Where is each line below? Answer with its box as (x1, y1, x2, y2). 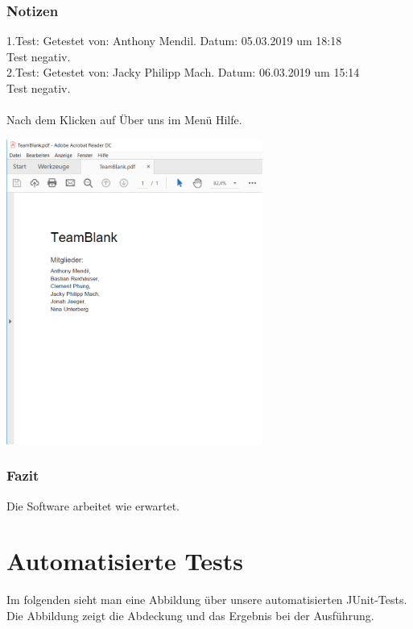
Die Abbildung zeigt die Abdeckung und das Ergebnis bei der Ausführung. (6, 606, 374, 623)
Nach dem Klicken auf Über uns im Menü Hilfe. (6, 111, 242, 128)
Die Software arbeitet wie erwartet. (6, 497, 180, 514)
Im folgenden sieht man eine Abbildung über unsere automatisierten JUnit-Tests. (6, 591, 407, 608)
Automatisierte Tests (6, 544, 243, 577)
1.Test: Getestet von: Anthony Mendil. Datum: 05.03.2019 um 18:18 (6, 32, 342, 49)
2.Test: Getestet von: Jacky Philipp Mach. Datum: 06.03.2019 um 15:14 (6, 64, 360, 81)
